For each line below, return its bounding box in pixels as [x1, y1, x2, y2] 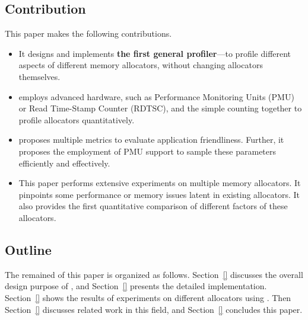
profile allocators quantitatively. [18, 113, 135, 126]
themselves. [18, 70, 61, 82]
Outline [5, 240, 52, 258]
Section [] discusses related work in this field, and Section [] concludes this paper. [5, 303, 303, 315]
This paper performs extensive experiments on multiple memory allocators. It [18, 177, 301, 189]
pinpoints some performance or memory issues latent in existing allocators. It [18, 188, 300, 200]
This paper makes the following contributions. [5, 27, 172, 40]
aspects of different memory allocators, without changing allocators [18, 59, 263, 71]
